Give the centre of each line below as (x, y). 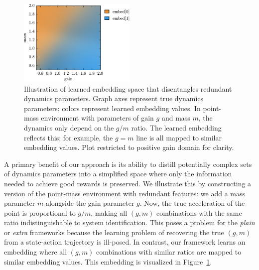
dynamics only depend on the (69, 127)
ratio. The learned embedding (176, 127)
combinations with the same (199, 212)
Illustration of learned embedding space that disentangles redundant (128, 88)
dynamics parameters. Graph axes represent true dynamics (114, 98)
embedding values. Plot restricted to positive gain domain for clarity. (129, 147)
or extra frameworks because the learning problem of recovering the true (114, 232)
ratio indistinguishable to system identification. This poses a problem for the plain (129, 222)
